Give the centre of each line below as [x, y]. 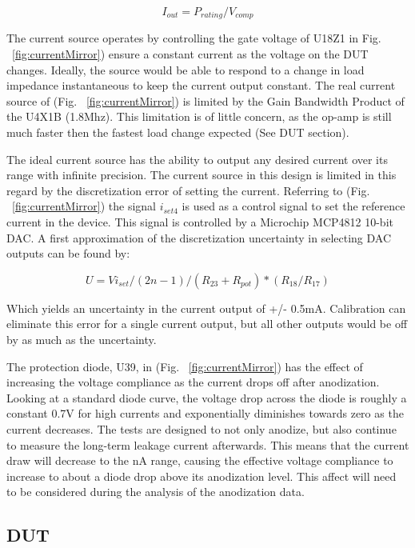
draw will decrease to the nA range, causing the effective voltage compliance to [200, 460]
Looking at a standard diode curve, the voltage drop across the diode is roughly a [207, 397]
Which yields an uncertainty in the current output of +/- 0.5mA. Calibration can [206, 308]
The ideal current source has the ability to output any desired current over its [197, 159]
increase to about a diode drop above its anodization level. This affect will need [202, 476]
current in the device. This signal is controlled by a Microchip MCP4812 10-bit [200, 221]
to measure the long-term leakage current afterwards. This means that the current [208, 444]
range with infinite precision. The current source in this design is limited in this [202, 175]
